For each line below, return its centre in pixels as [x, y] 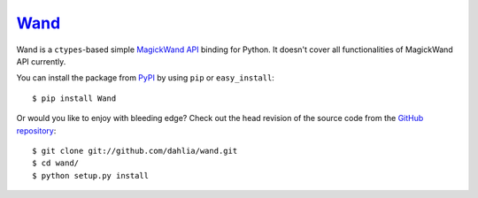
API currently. [41, 61]
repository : [36, 130]
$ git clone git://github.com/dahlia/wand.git [135, 151]
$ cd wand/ [56, 163]
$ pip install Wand [74, 98]
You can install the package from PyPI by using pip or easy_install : [145, 78]
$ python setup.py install [91, 175]
